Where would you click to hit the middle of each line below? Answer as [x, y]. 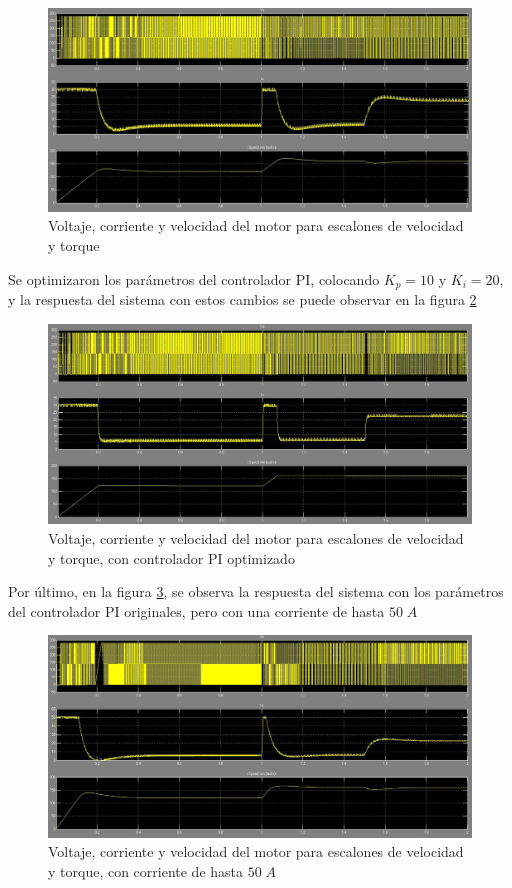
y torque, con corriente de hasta [146, 870]
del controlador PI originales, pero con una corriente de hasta [196, 610]
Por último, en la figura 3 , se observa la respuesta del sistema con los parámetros [256, 591]
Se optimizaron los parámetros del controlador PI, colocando [194, 278]
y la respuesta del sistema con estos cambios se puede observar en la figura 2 [242, 298]
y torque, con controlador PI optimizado [171, 557]
